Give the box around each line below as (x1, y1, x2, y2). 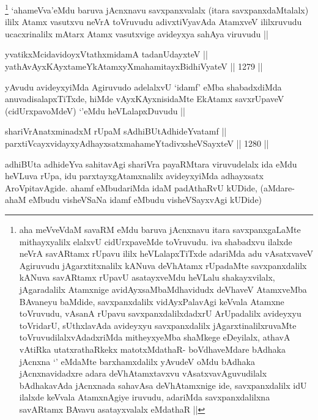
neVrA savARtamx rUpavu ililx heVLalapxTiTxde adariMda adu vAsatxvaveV (19, 247, 314, 260)
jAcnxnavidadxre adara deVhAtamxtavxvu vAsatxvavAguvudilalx (19, 367, 267, 380)
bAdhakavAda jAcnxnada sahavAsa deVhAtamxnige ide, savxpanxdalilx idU (19, 378, 307, 391)
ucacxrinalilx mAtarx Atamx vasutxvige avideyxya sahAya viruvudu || (5, 27, 268, 40)
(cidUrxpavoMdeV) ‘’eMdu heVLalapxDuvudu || (5, 104, 185, 117)
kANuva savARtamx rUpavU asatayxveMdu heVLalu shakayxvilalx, (19, 271, 275, 284)
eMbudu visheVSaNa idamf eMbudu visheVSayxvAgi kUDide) (29, 193, 262, 206)
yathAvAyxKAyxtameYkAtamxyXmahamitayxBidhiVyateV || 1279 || (5, 60, 263, 73)
